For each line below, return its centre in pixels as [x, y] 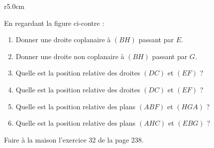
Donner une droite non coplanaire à [70, 56]
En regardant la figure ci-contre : [54, 23]
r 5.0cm [14, 6]
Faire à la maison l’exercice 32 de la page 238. [74, 139]
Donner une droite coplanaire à [63, 39]
